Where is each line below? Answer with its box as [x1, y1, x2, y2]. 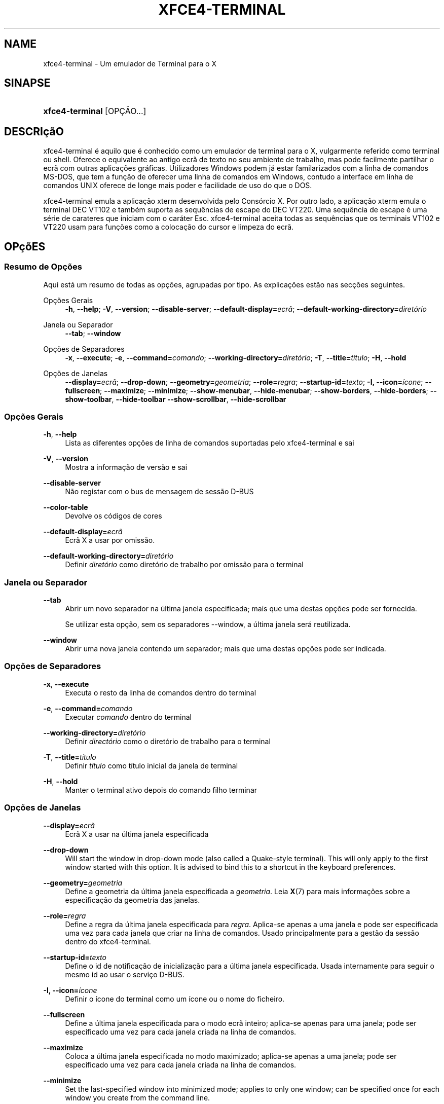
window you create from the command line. [65, 1093, 210, 1102]
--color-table [43, 503, 88, 512]
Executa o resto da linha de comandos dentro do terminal [65, 688, 256, 697]
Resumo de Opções [4, 262, 82, 272]
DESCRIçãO [4, 125, 64, 138]
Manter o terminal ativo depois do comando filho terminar [65, 785, 257, 794]
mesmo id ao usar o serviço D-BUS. [65, 970, 184, 979]
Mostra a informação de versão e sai [65, 463, 188, 472]
